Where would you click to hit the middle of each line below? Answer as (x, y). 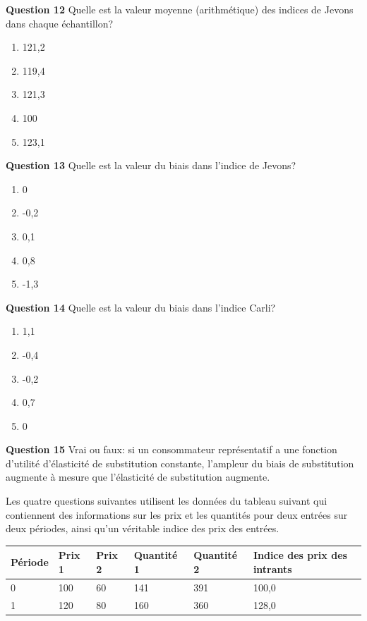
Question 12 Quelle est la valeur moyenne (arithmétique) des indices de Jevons (180, 9)
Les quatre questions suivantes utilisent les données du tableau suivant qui (167, 501)
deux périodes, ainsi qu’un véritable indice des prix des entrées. (143, 528)
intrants (272, 568)
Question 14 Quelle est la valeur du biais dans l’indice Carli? (141, 307)
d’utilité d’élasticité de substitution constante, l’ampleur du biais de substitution (180, 463)
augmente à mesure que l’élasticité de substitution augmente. (138, 477)
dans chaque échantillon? (60, 23)
